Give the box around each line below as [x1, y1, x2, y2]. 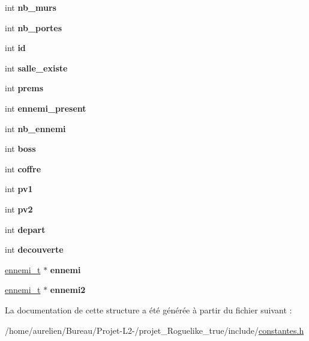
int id [5, 41, 26, 54]
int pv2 [5, 202, 33, 215]
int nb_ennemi [5, 122, 66, 134]
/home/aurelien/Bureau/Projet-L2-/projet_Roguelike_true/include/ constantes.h [5, 324, 304, 336]
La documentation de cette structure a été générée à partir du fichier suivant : [5, 303, 292, 316]
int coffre [5, 162, 41, 175]
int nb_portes [5, 21, 62, 34]
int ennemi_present [5, 101, 86, 114]
